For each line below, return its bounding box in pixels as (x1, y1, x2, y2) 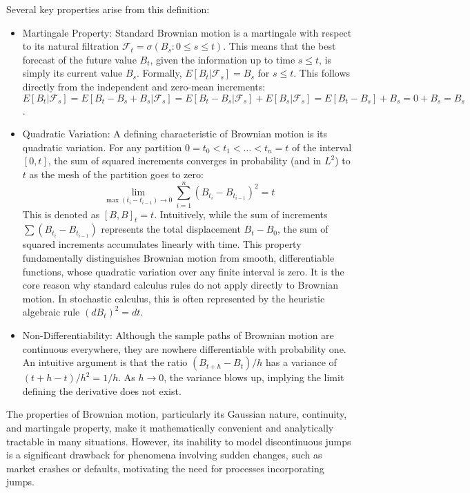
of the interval (292, 139, 352, 154)
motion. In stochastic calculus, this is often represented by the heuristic (22, 291, 325, 305)
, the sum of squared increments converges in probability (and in (48, 153, 322, 168)
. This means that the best (223, 39, 336, 53)
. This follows (293, 66, 351, 80)
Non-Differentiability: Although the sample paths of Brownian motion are (22, 328, 334, 342)
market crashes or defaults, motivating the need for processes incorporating (6, 461, 324, 475)
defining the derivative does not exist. (22, 383, 182, 398)
